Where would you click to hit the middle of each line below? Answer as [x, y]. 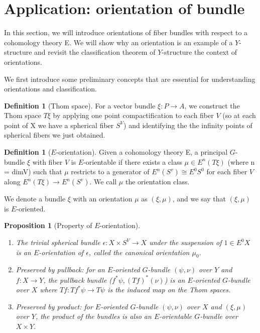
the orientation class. [157, 182]
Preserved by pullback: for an [60, 269]
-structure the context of [200, 52]
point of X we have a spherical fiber [59, 125]
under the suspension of [185, 242]
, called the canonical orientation [139, 252]
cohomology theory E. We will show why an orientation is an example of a [118, 42]
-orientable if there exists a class [133, 161]
